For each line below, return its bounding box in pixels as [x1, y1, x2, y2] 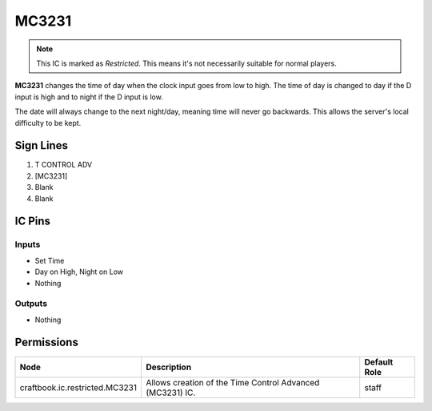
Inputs [14, 239, 41, 250]
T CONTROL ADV [34, 160, 93, 170]
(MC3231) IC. [145, 387, 196, 398]
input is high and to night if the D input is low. [14, 92, 163, 102]
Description [145, 361, 192, 373]
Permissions [14, 336, 79, 349]
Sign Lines [14, 139, 68, 152]
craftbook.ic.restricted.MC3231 [19, 381, 138, 393]
